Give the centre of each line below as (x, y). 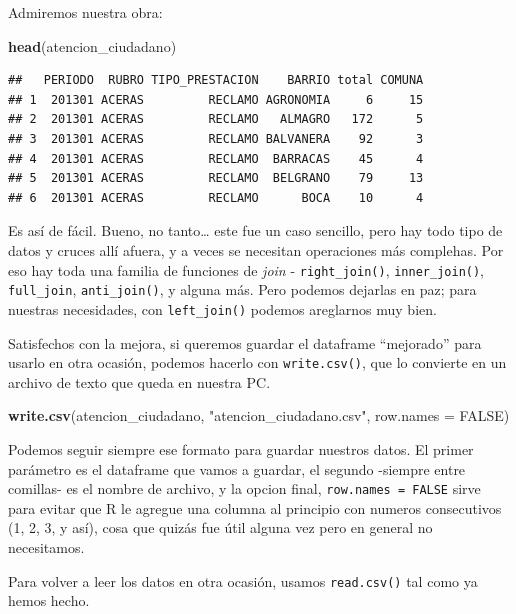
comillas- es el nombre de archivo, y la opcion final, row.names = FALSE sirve (244, 488)
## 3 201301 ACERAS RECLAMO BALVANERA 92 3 (216, 138)
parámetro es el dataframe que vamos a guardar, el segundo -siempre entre (237, 468)
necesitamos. (46, 546)
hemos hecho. (49, 600)
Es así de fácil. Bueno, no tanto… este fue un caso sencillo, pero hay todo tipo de (255, 230)
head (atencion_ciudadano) (92, 45)
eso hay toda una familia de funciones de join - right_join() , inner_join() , (246, 269)
